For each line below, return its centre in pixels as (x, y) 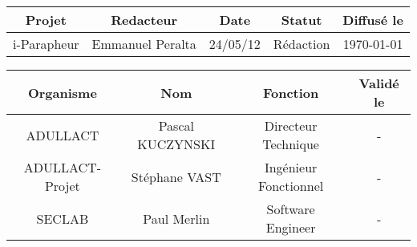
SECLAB (63, 218)
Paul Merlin (176, 218)
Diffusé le (373, 20)
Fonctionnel (291, 186)
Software (291, 209)
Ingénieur (291, 167)
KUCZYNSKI (176, 144)
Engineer (291, 227)
